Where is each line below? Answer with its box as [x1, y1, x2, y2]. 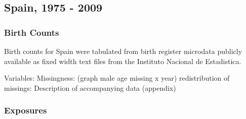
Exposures [4, 104, 47, 116]
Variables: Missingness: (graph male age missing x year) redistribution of [4, 73, 230, 83]
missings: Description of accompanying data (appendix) [4, 82, 176, 93]
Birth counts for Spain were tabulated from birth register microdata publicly [4, 46, 242, 56]
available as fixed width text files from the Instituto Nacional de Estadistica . [4, 55, 241, 66]
